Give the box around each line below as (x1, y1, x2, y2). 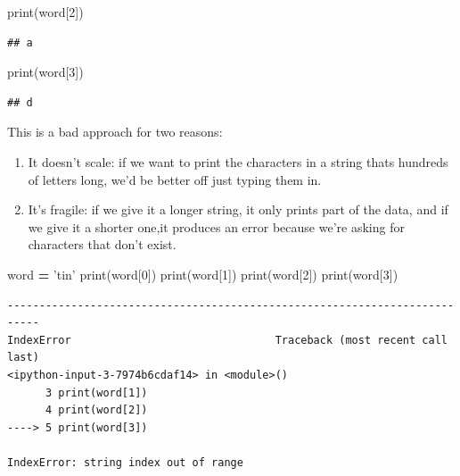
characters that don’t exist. (28, 235, 177, 254)
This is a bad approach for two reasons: (7, 122, 223, 141)
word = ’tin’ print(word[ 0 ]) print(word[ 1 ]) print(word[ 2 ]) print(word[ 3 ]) (7, 264, 398, 283)
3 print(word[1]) (45, 386, 148, 399)
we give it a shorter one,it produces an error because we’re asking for (28, 217, 405, 236)
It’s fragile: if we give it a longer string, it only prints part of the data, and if (28, 200, 448, 219)
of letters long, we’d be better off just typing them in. (28, 170, 322, 188)
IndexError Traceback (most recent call (7, 333, 448, 347)
